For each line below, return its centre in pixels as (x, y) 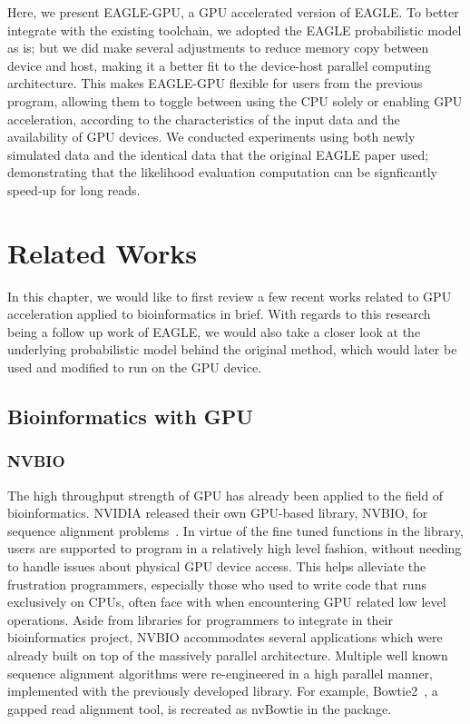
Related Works (103, 252)
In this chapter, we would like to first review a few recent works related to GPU (230, 296)
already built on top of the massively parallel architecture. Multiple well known (228, 655)
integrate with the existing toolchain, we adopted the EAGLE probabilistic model (235, 30)
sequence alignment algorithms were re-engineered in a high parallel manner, (220, 673)
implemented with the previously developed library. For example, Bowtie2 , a (223, 691)
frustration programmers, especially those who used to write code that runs (217, 584)
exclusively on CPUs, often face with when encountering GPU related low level (227, 602)
